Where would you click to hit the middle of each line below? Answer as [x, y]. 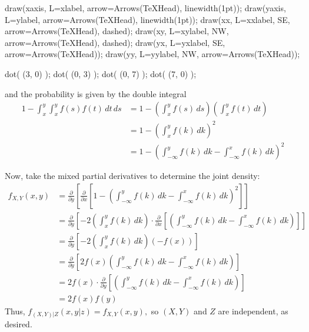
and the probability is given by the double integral [96, 93]
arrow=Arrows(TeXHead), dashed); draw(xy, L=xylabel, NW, [117, 31]
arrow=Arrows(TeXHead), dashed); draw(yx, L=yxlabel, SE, [115, 42]
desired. [19, 323]
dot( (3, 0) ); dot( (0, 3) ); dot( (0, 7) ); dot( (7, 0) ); [101, 73]
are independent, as [253, 311]
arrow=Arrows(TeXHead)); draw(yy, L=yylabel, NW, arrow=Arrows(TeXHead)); [152, 54]
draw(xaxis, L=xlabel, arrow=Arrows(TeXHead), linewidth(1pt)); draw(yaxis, [145, 8]
